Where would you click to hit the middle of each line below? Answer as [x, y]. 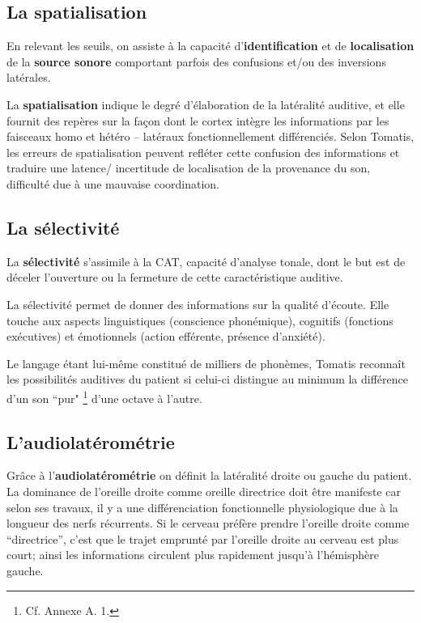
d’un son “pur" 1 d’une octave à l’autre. [104, 396]
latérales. [29, 77]
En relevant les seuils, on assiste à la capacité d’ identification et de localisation [210, 46]
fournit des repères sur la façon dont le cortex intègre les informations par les [198, 120]
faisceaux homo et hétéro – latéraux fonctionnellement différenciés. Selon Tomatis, [210, 136]
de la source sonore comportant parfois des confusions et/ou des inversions [196, 61]
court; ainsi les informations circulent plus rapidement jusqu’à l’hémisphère [193, 555]
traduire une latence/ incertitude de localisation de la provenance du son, [189, 168]
